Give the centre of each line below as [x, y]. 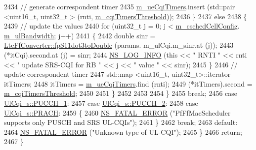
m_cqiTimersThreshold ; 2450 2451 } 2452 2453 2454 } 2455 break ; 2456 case [121, 93]
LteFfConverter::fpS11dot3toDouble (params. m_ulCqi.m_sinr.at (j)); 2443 [119, 45]
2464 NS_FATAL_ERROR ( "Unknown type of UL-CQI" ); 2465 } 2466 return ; [123, 132]
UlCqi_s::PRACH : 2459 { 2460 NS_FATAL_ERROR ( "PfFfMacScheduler [117, 112]
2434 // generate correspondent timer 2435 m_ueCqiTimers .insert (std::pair [120, 6]
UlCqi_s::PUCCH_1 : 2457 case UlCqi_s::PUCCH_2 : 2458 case [101, 103]
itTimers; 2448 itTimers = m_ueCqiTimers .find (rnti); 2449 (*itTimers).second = [128, 83]
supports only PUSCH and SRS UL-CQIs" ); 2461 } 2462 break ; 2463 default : [121, 122]
